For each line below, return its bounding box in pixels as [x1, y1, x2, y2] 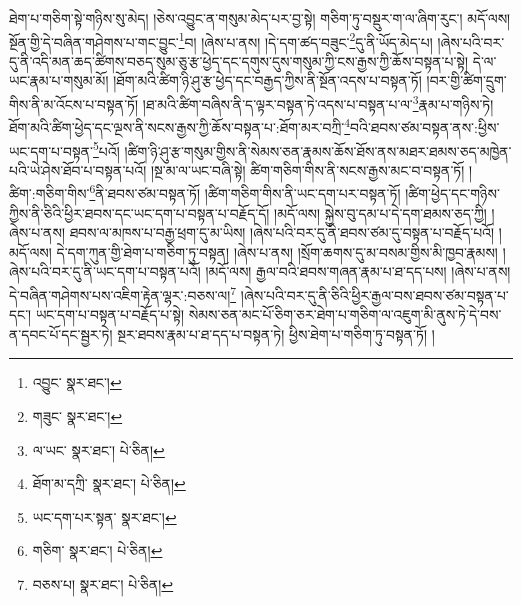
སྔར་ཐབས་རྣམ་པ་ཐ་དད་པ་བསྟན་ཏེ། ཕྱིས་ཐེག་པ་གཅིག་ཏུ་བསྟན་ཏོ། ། [117, 323, 435, 344]
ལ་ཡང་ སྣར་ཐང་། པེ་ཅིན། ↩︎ [32, 439, 165, 460]
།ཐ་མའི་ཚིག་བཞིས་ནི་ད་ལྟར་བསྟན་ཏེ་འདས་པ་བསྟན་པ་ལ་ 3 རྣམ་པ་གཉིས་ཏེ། [142, 91, 494, 114]
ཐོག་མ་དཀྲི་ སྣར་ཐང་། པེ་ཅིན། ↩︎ [32, 473, 186, 494]
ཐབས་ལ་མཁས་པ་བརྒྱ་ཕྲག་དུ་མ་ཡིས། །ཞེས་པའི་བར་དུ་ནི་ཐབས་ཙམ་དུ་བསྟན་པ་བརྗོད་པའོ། [69, 222, 495, 243]
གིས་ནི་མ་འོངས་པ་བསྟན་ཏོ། [9, 93, 139, 114]
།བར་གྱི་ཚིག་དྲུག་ [426, 70, 507, 91]
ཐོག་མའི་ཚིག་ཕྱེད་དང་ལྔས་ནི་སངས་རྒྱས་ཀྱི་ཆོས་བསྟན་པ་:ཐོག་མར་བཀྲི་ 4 [9, 114, 351, 137]
